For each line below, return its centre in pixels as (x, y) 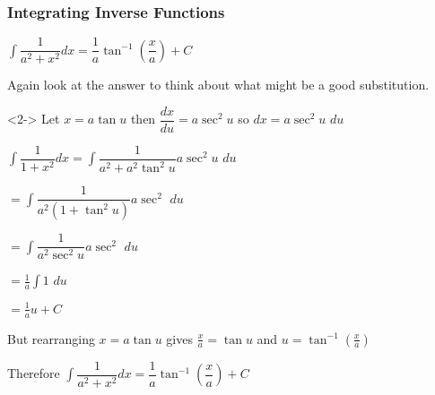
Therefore (34, 373)
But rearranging (51, 338)
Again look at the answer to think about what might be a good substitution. (218, 85)
